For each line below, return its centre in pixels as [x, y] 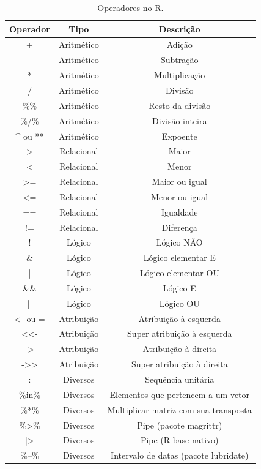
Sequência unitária [180, 379]
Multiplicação [180, 75]
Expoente [179, 136]
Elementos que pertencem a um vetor [180, 394]
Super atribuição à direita [179, 364]
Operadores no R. [130, 7]
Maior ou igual [179, 182]
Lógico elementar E [179, 257]
